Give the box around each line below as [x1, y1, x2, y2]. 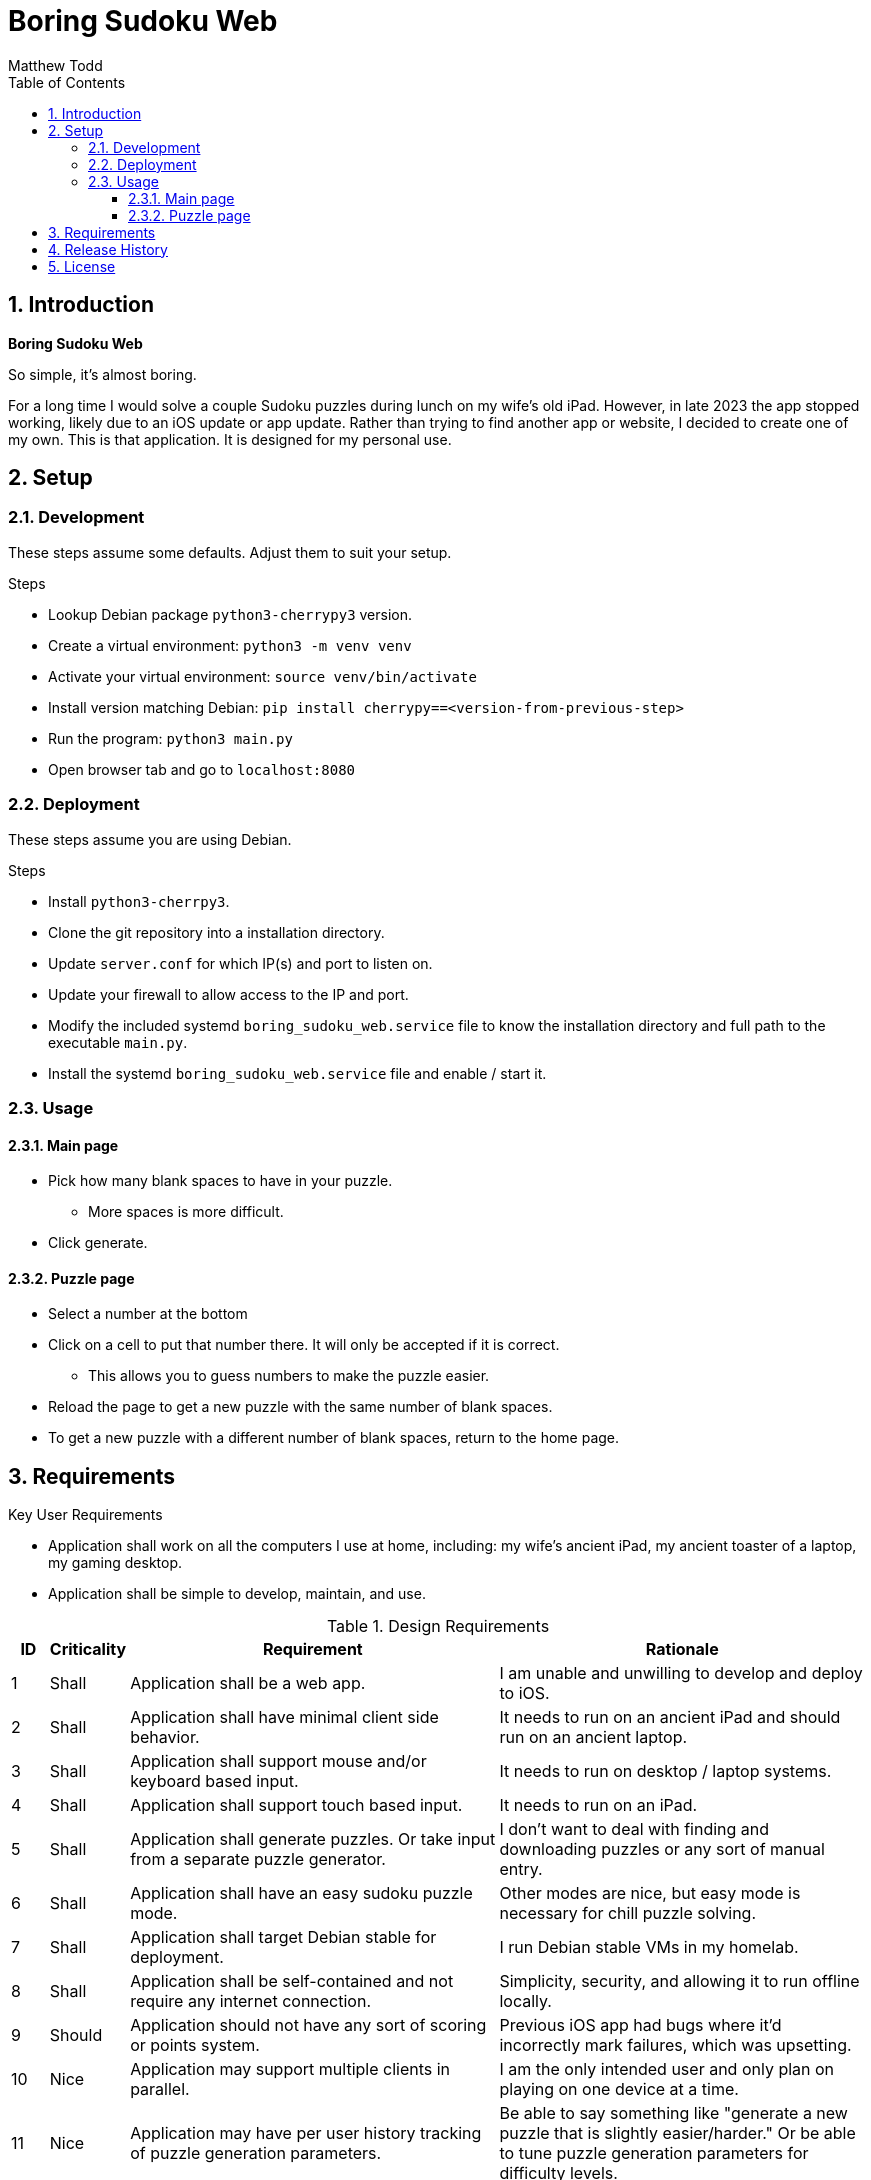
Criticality [49, 1639, 127, 1660]
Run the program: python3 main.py [48, 729, 293, 747]
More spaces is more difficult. [88, 1203, 284, 1221]
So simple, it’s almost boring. [8, 365, 197, 383]
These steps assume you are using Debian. [8, 830, 292, 848]
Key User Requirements [8, 1506, 163, 1524]
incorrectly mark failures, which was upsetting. [499, 2035, 852, 2056]
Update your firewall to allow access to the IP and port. [48, 985, 409, 1003]
